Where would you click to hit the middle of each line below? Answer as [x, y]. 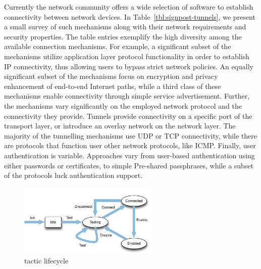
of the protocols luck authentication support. [73, 175]
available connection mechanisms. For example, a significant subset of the [118, 46]
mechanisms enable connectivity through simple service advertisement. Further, [127, 96]
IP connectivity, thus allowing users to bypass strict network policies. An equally [129, 66]
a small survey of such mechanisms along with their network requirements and [125, 27]
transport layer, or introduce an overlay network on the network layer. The [120, 126]
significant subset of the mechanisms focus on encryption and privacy [111, 76]
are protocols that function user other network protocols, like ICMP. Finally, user [130, 145]
